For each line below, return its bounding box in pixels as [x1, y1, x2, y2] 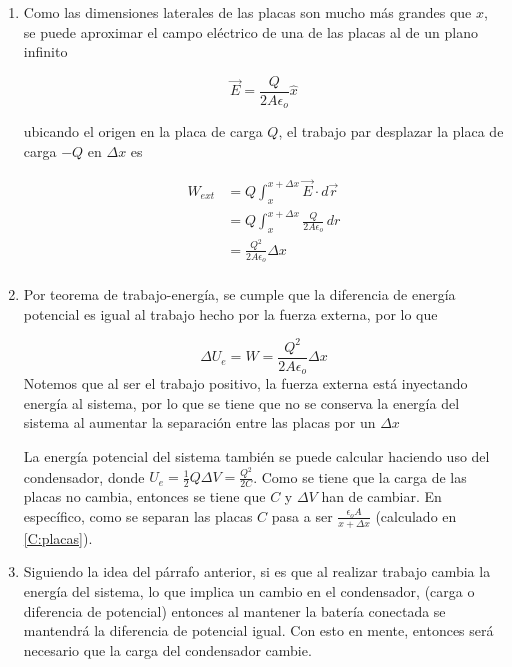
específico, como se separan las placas [23, 505, 253, 526]
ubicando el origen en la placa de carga [23, 121, 263, 142]
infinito [23, 41, 68, 62]
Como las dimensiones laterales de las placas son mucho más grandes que [23, 2, 472, 22]
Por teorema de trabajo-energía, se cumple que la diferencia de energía [23, 284, 456, 305]
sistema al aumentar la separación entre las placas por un [23, 412, 376, 433]
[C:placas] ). [23, 527, 93, 548]
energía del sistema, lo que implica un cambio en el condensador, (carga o [23, 580, 475, 601]
